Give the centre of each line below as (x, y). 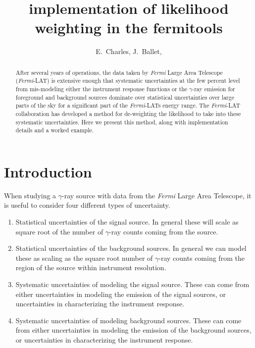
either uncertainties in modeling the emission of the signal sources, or (121, 294)
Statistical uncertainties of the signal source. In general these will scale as (127, 222)
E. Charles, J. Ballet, (129, 51)
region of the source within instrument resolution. (91, 267)
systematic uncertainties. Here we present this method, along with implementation (122, 122)
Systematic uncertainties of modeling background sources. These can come (128, 320)
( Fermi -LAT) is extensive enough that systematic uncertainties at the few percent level (128, 81)
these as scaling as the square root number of (84, 258)
